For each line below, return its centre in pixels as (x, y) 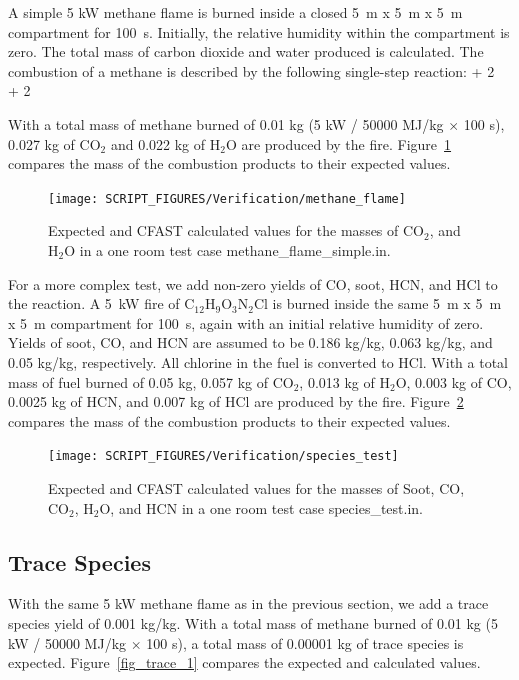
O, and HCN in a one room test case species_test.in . (261, 507)
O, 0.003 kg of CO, (453, 381)
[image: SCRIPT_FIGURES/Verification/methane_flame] (227, 198)
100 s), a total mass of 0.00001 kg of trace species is (305, 642)
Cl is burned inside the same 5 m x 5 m (377, 303)
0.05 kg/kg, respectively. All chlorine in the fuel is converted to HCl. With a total (258, 361)
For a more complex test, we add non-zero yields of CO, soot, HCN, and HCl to (253, 283)
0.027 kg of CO (54, 143)
